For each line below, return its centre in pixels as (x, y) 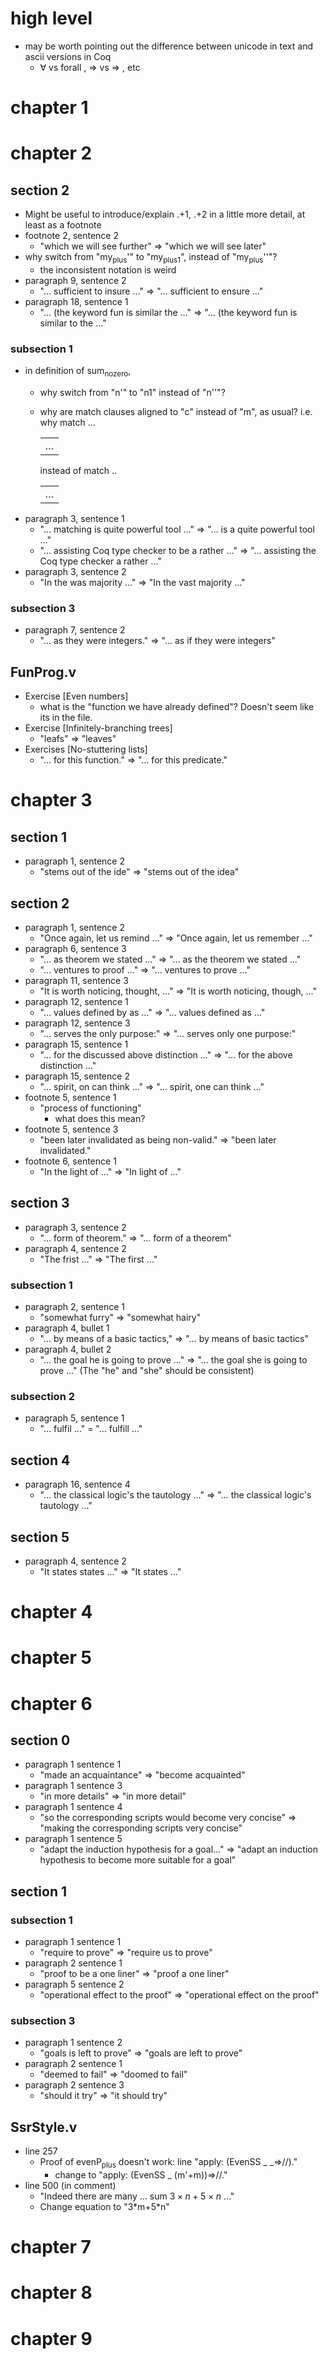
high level (51, 18)
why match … (67, 423)
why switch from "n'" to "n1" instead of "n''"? (132, 393)
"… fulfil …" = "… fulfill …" (91, 1429)
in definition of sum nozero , (78, 372)
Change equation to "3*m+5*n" (104, 2206)
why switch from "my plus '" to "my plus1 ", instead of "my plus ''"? (151, 258)
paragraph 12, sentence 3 (77, 1023)
